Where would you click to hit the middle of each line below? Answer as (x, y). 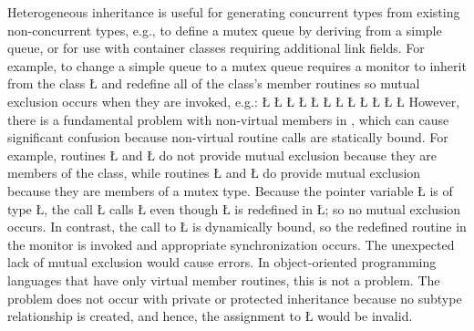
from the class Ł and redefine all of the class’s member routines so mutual (214, 83)
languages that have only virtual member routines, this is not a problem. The (224, 279)
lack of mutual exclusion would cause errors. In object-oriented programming (222, 262)
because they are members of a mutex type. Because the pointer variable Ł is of (230, 190)
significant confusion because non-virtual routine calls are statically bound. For (228, 137)
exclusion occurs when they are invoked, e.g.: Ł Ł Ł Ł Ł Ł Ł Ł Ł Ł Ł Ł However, (234, 101)
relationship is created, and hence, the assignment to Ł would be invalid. (210, 316)
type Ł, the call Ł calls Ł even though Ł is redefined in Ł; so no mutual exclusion (234, 208)
